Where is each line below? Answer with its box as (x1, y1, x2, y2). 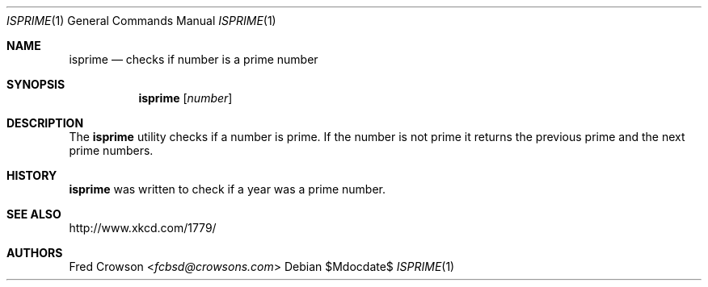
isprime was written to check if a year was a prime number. (69, 182, 386, 196)
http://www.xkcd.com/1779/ (69, 221, 217, 235)
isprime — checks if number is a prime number (69, 52, 318, 66)
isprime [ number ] (138, 91, 233, 105)
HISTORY (6, 168, 57, 182)
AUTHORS (6, 246, 63, 260)
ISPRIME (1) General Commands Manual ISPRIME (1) (6, 14, 276, 27)
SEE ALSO (6, 207, 61, 221)
